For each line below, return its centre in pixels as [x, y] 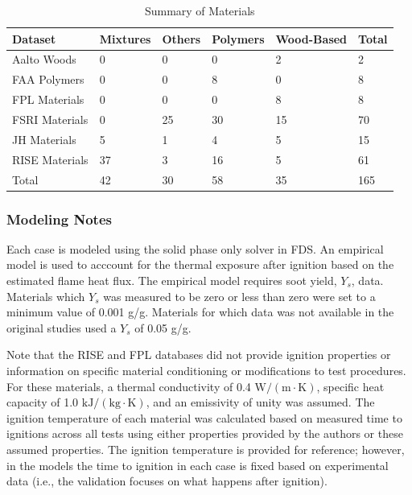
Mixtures [125, 38]
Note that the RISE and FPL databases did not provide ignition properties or [199, 355]
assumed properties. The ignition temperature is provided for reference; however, [206, 449]
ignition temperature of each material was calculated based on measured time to [204, 417]
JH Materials [44, 139]
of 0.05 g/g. [163, 327]
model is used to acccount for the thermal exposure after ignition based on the [200, 264]
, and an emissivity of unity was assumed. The [260, 402]
